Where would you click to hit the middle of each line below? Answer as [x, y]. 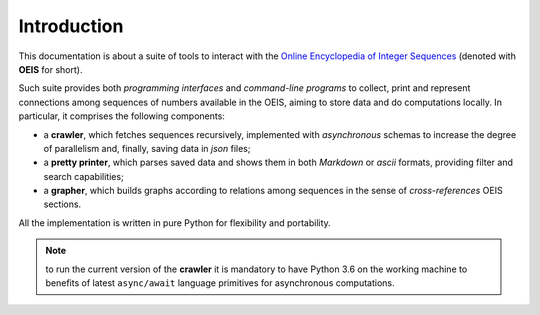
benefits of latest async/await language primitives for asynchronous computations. [220, 283]
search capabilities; [83, 176]
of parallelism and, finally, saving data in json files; [147, 148]
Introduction [71, 26]
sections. [62, 204]
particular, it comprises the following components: [121, 116]
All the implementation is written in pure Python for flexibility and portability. [175, 222]
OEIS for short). [50, 69]
